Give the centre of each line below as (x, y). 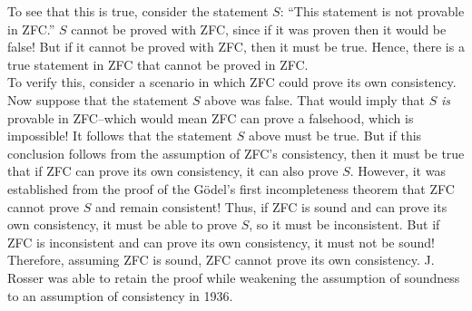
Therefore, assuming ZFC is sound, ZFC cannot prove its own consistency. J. (221, 260)
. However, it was (398, 171)
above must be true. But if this (335, 136)
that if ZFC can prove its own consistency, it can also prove (173, 171)
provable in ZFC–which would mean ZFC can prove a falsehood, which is (211, 117)
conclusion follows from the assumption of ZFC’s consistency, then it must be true (236, 153)
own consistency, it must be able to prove (123, 224)
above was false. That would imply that (315, 99)
